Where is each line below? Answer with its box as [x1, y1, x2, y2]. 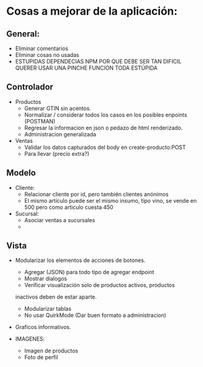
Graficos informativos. [15, 324, 71, 331]
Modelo [6, 168, 36, 178]
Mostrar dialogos [24, 275, 67, 282]
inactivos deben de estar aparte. [15, 293, 97, 300]
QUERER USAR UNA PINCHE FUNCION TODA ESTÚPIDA [15, 64, 158, 71]
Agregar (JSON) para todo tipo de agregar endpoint [24, 269, 154, 276]
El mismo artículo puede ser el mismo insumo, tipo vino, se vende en [24, 197, 197, 204]
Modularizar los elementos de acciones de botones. [15, 256, 146, 264]
